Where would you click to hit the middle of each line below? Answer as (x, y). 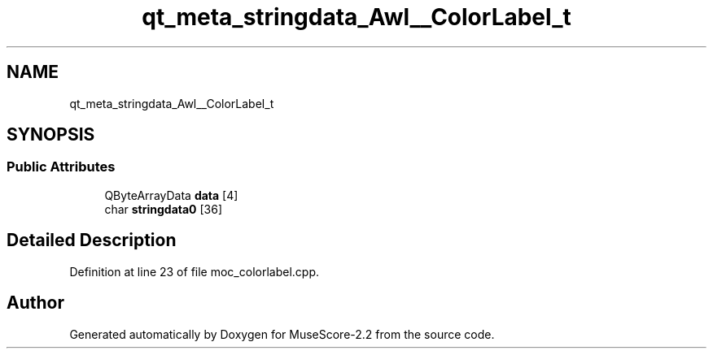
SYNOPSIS (51, 135)
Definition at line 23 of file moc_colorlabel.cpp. (194, 271)
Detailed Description (92, 240)
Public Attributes (61, 167)
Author (35, 303)
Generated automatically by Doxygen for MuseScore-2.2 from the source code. (282, 334)
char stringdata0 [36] (164, 209)
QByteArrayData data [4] (171, 195)
